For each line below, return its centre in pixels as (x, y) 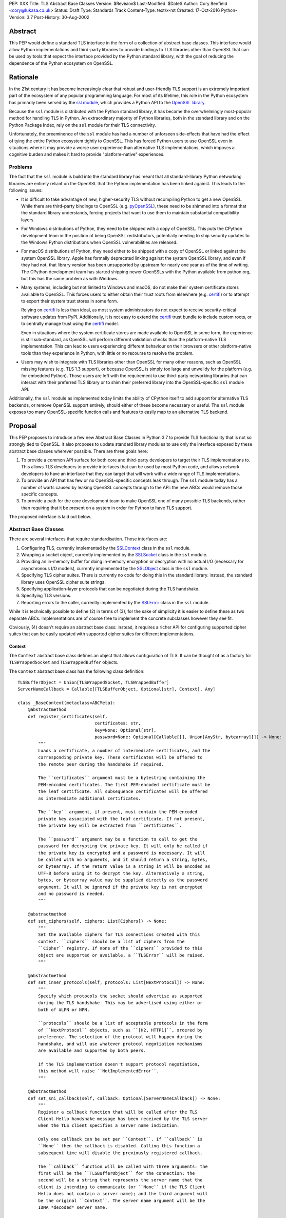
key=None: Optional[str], (125, 730)
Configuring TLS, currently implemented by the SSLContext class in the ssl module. (106, 548)
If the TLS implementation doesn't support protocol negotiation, (119, 1064)
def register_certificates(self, (68, 716)
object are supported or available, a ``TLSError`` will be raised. (122, 955)
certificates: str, (118, 723)
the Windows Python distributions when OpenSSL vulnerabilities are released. (99, 242)
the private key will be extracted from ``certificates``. (110, 826)
